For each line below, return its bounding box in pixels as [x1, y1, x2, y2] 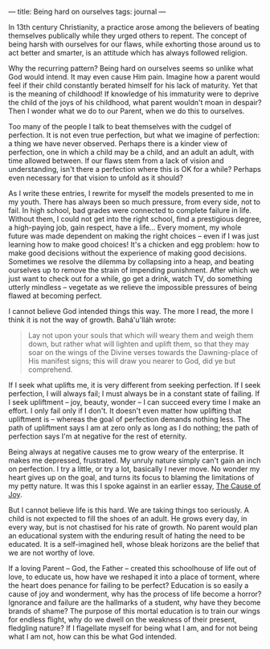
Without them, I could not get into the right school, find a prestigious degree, [8, 214, 262, 223]
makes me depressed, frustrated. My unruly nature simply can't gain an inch [8, 455, 261, 465]
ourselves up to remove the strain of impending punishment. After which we [8, 265, 260, 275]
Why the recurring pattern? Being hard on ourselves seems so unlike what [8, 63, 254, 73]
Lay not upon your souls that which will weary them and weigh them [27, 331, 254, 340]
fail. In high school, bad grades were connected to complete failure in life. [8, 206, 252, 215]
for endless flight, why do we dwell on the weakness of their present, [8, 614, 237, 624]
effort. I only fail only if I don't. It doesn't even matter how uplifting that [8, 406, 242, 415]
